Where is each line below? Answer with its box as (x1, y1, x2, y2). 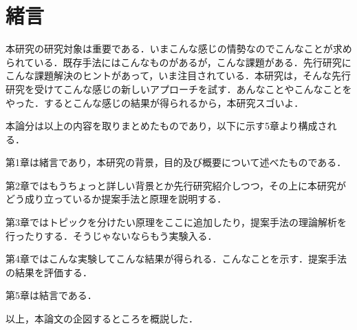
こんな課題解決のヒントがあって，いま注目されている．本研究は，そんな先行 (6, 68, 351, 83)
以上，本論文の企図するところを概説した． (6, 311, 198, 326)
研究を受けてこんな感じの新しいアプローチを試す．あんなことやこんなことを (6, 81, 352, 96)
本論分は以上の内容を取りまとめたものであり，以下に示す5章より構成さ (6, 118, 327, 133)
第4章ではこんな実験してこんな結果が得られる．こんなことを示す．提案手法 (6, 251, 347, 266)
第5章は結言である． (6, 288, 97, 302)
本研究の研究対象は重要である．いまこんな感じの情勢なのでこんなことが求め (6, 41, 352, 56)
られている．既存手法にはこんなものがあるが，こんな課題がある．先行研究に (6, 54, 351, 69)
